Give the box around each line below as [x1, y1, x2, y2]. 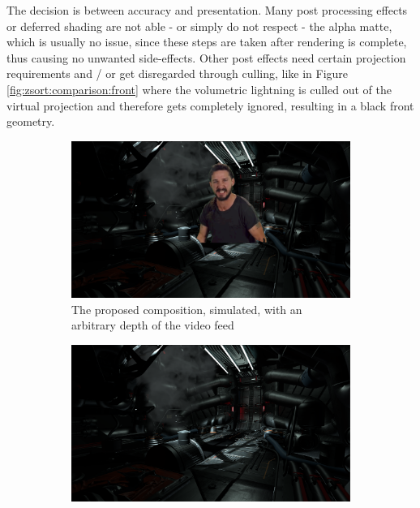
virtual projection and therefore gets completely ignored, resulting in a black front [6, 97, 414, 114]
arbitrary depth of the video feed [71, 316, 234, 334]
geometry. [6, 113, 55, 130]
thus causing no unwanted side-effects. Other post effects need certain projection [6, 49, 406, 66]
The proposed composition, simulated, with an [71, 300, 302, 317]
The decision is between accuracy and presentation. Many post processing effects [6, 2, 408, 18]
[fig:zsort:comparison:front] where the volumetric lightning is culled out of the [6, 80, 392, 97]
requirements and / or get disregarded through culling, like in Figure [6, 65, 349, 82]
